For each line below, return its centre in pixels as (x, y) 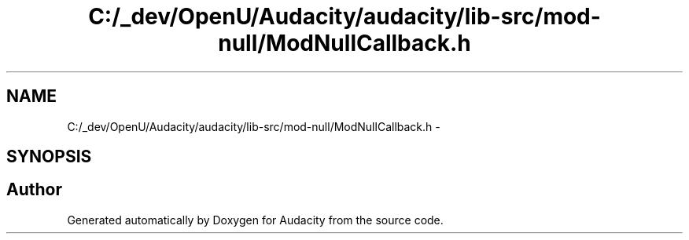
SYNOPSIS (49, 157)
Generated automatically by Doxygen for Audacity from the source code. (255, 220)
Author (34, 190)
